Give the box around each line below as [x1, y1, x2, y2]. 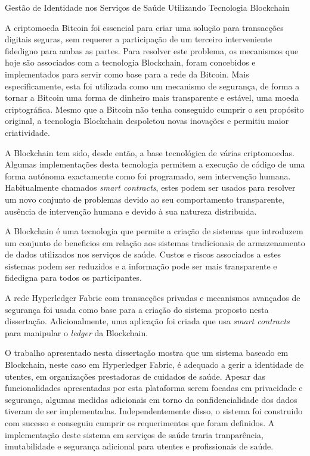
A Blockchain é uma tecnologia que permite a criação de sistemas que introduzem [5, 225, 303, 237]
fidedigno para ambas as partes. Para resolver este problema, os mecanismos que [5, 44, 299, 57]
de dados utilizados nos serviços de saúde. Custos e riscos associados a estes [5, 248, 281, 260]
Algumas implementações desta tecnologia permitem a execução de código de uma [5, 158, 305, 170]
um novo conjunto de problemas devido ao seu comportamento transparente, [5, 193, 284, 205]
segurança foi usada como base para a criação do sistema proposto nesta [5, 303, 269, 315]
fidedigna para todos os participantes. [5, 271, 142, 284]
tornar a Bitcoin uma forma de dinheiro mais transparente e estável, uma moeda [5, 91, 299, 104]
